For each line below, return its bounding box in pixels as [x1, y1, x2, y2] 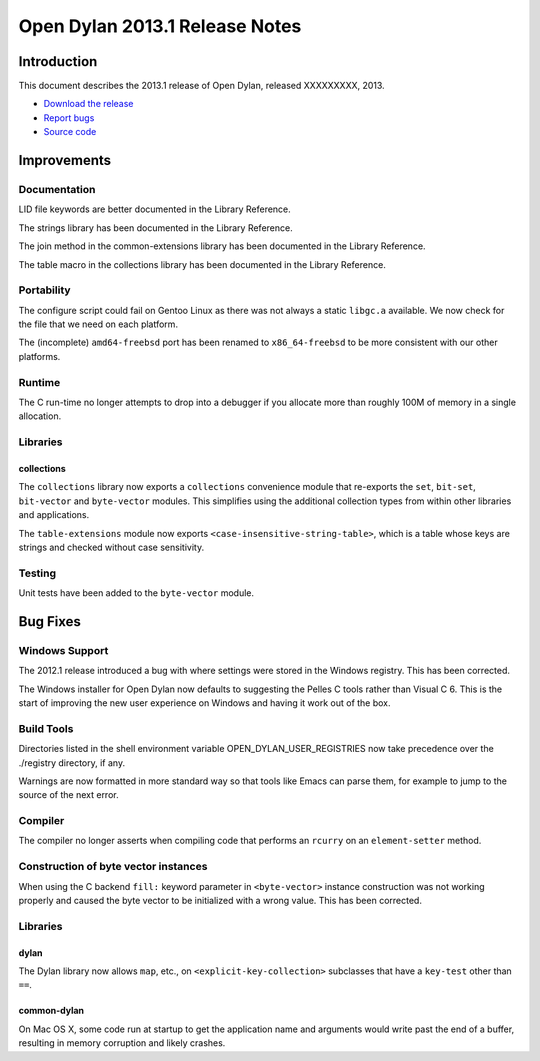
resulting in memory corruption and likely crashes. [18, 1037, 226, 1049]
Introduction [18, 53, 98, 70]
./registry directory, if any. [18, 756, 125, 769]
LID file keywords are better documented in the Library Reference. [18, 203, 292, 215]
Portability [18, 283, 71, 297]
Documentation [18, 183, 96, 197]
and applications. [18, 509, 90, 521]
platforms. [18, 350, 61, 362]
